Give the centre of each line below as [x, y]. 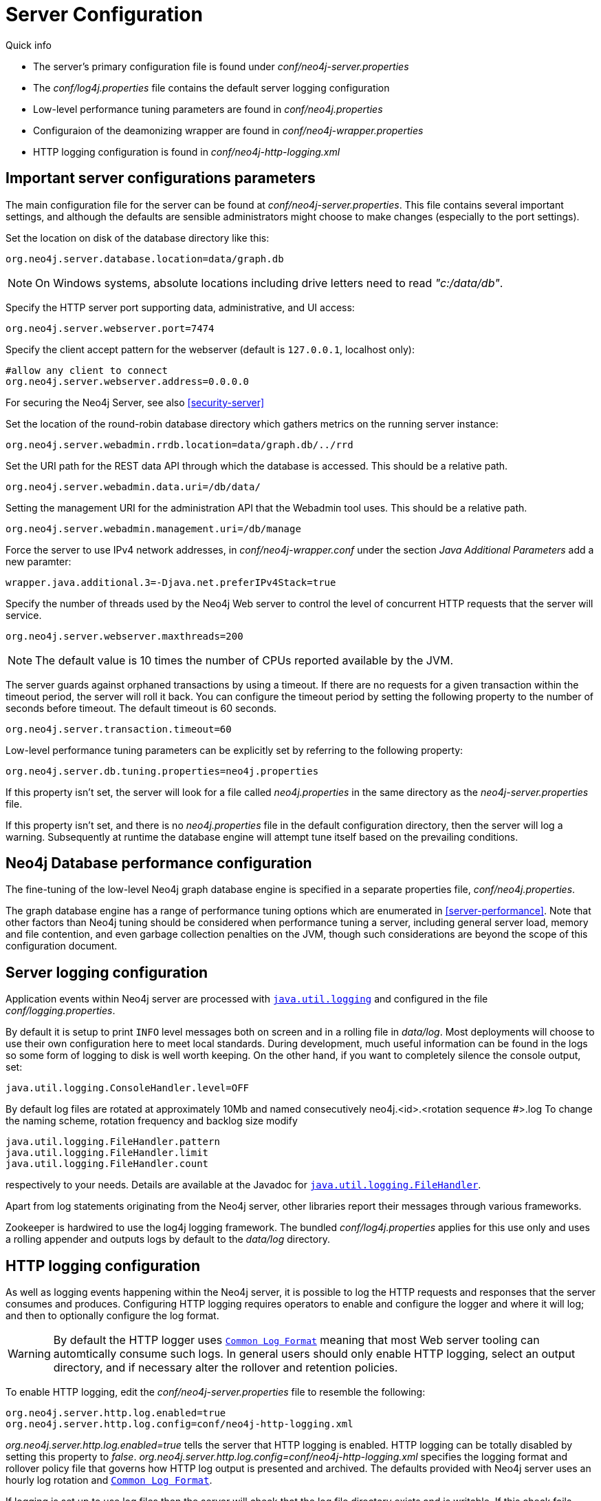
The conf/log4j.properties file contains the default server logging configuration [211, 87]
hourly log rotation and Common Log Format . [109, 1480]
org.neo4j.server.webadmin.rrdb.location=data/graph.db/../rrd [179, 444]
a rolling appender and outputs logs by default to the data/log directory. [168, 1239]
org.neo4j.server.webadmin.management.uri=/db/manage [153, 528]
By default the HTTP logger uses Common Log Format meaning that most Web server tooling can [296, 1340]
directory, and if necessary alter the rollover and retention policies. [226, 1368]
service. [24, 615]
